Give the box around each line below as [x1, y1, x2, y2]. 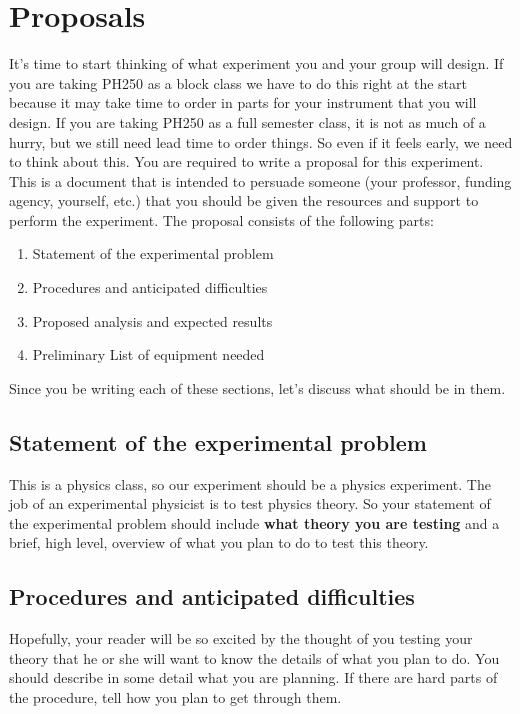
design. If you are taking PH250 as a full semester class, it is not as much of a [9, 111, 486, 132]
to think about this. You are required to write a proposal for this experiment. [9, 151, 484, 172]
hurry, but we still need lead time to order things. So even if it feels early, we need [9, 131, 513, 152]
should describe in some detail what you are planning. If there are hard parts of [9, 667, 498, 688]
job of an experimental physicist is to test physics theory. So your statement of [9, 493, 491, 514]
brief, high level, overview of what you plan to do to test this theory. [9, 532, 429, 553]
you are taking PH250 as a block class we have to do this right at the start [9, 72, 467, 93]
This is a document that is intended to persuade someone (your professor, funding [9, 170, 512, 191]
